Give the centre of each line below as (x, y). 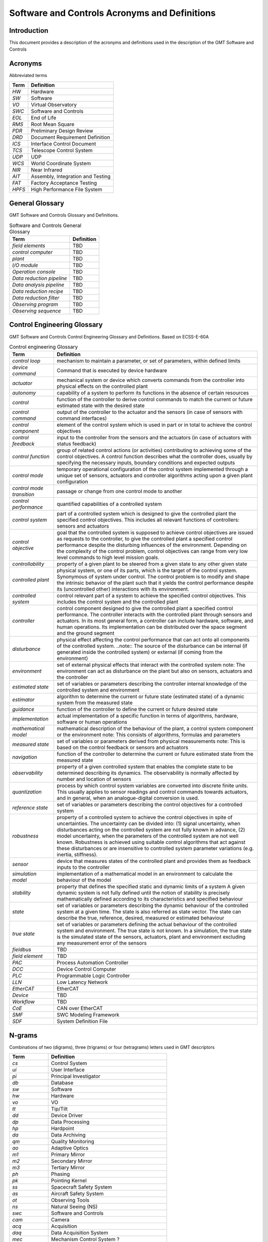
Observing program (35, 305)
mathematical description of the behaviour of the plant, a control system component (155, 729)
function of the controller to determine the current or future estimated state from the (155, 754)
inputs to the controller (83, 867)
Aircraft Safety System (77, 1194)
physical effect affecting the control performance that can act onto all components (153, 640)
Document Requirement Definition (70, 137)
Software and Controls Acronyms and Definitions (112, 13)
